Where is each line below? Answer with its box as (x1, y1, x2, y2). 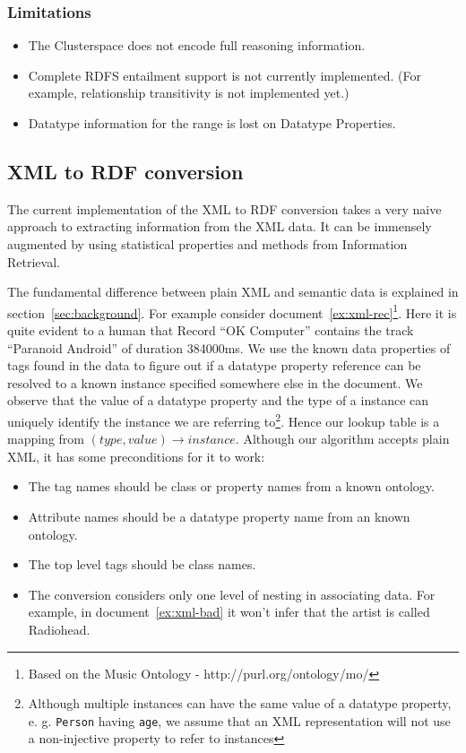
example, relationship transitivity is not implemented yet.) (28, 83, 349, 102)
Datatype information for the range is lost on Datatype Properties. (28, 114, 396, 132)
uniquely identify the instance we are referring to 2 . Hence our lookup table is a (7, 409, 440, 430)
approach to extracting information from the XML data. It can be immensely (7, 217, 432, 236)
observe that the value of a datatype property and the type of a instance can (7, 391, 429, 410)
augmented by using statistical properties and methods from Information (7, 234, 408, 253)
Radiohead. (28, 619, 91, 638)
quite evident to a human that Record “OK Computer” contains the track (7, 321, 414, 340)
